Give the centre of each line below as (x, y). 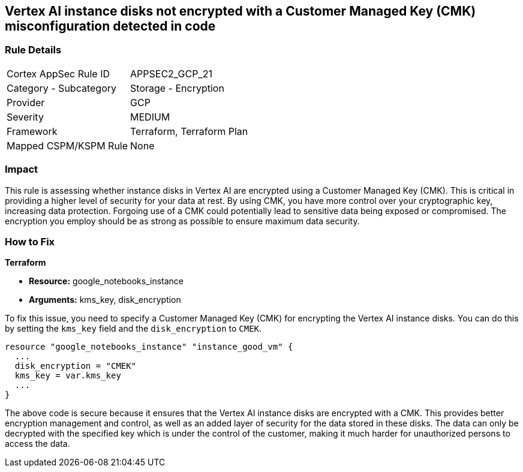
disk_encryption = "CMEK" (76, 366)
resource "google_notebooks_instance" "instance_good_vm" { (149, 347)
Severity (25, 117)
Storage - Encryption (177, 88)
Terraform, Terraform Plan (189, 131)
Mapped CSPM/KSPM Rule (67, 145)
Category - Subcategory (61, 88)
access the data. (37, 444)
